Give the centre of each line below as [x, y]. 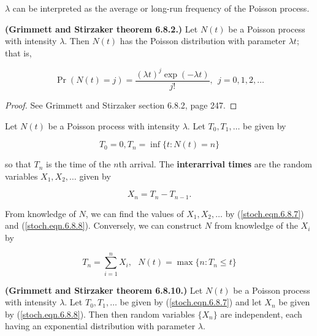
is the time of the [78, 164]
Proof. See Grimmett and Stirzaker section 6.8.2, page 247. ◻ [121, 105]
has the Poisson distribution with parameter [203, 41]
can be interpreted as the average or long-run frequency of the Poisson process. [161, 8]
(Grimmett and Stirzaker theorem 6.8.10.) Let [104, 290]
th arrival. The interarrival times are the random [215, 164]
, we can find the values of [135, 213]
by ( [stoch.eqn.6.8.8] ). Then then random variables [100, 314]
